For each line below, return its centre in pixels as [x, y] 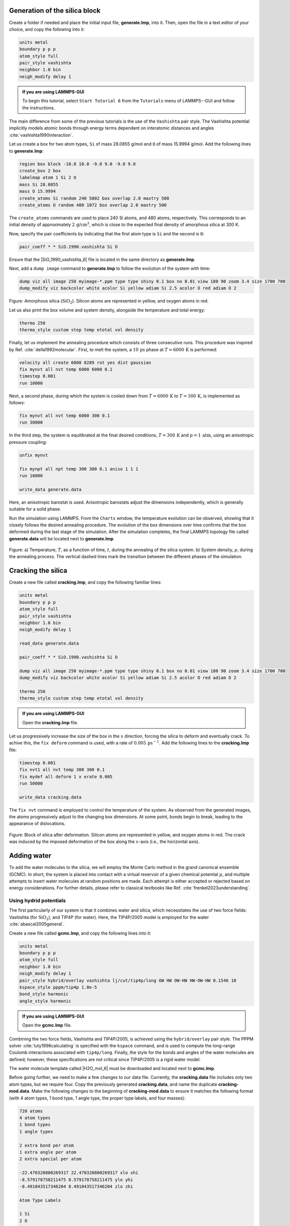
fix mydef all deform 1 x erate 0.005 [66, 777]
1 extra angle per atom [48, 1152]
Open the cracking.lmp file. [50, 722]
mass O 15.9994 [37, 192]
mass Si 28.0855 [39, 184]
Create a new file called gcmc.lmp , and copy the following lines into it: [80, 933]
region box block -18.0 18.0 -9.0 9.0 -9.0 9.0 [77, 164]
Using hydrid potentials [37, 901]
